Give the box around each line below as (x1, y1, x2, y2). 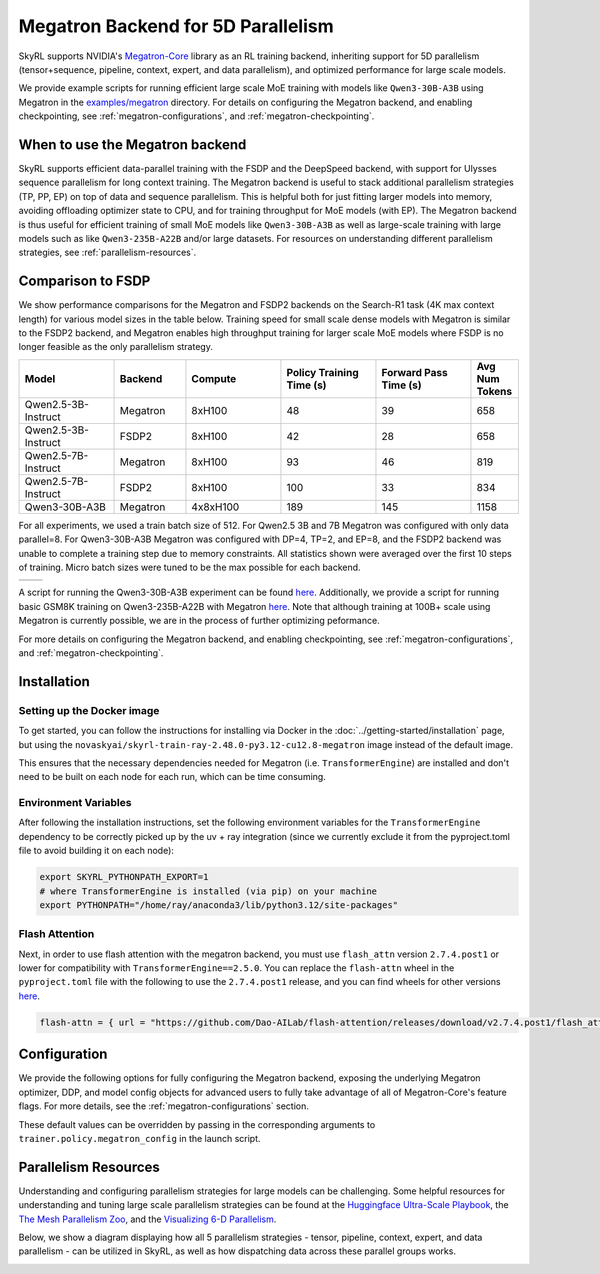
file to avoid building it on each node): (18, 845, 175, 857)
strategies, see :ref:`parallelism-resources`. (18, 246, 197, 259)
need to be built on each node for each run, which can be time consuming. (18, 771, 327, 783)
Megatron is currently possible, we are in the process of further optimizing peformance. (18, 615, 380, 627)
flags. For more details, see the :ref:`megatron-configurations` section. (18, 1100, 309, 1112)
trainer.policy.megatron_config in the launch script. (18, 1132, 261, 1144)
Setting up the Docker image (18, 703, 160, 717)
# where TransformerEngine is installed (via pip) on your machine (39, 885, 378, 897)
